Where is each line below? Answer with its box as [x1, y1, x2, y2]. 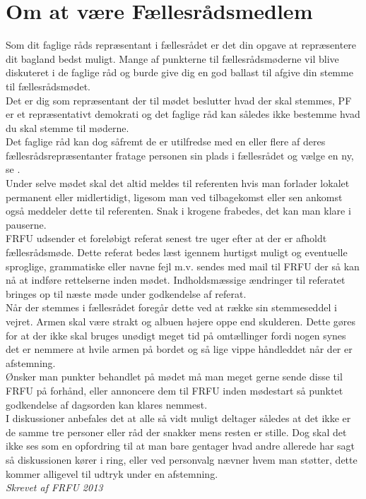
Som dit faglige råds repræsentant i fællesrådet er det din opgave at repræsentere [6, 37, 357, 52]
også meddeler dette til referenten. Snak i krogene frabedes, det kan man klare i [6, 203, 351, 218]
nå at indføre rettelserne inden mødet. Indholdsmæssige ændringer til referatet [6, 272, 346, 287]
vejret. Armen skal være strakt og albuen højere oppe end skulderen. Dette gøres [6, 314, 356, 328]
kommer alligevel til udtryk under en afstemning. [6, 466, 218, 481]
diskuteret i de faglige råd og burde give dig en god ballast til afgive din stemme [6, 65, 353, 80]
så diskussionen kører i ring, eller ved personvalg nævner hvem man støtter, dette [6, 452, 358, 467]
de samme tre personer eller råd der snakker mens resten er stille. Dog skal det [6, 424, 347, 439]
